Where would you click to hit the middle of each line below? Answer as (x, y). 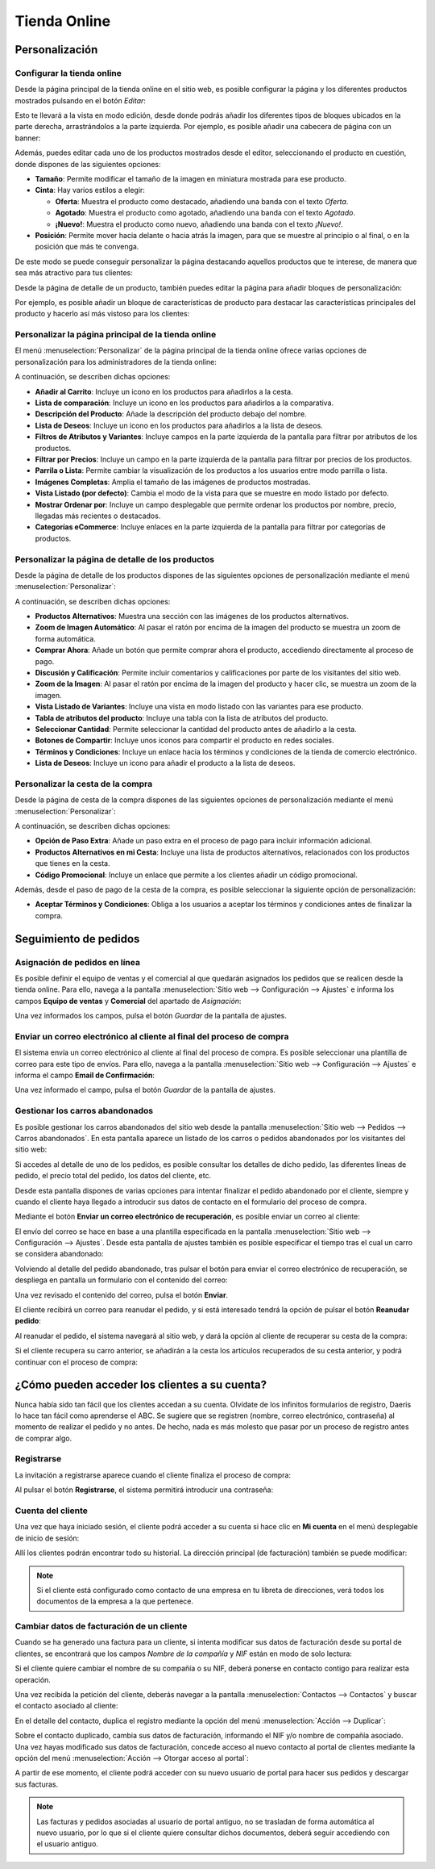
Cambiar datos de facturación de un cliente (101, 1626)
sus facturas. (37, 1784)
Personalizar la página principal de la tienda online (116, 335)
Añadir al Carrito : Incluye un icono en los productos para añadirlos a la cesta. (164, 391)
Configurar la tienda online (68, 73)
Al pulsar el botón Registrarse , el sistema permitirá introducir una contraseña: (144, 1490)
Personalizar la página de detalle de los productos (115, 559)
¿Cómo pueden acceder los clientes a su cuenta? (141, 1385)
